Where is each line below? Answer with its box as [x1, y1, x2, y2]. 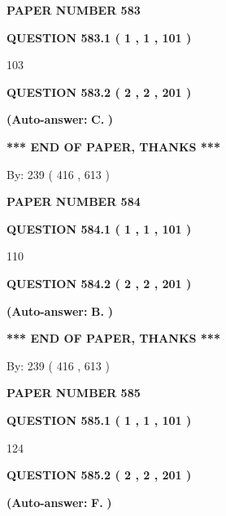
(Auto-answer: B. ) [7, 302, 113, 319]
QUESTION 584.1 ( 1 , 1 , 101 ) [7, 220, 192, 237]
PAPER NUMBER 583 [7, 2, 141, 18]
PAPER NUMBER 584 [7, 193, 141, 210]
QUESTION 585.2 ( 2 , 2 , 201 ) [7, 466, 192, 483]
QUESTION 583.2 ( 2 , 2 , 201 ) [7, 83, 192, 100]
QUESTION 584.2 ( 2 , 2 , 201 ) [7, 274, 192, 291]
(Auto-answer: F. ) [7, 493, 112, 510]
